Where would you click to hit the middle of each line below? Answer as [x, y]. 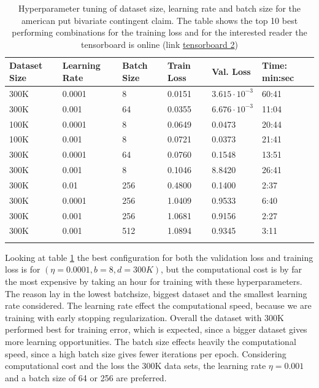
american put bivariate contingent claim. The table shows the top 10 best [159, 20]
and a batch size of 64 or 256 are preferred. [86, 377]
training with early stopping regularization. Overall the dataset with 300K [145, 317]
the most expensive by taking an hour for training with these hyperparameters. [154, 281]
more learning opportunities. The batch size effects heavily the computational [151, 341]
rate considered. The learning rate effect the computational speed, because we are [158, 305]
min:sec [278, 77]
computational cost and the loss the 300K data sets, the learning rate [136, 366]
